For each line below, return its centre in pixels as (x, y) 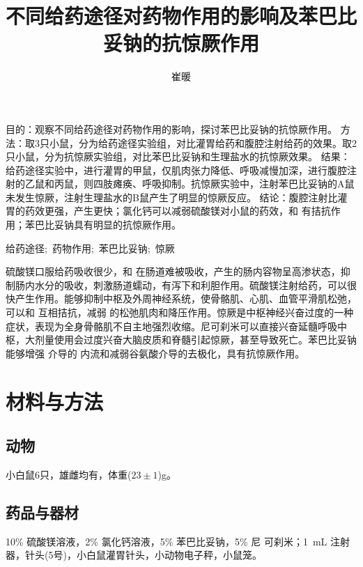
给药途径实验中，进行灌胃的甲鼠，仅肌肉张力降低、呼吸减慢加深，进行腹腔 (176, 170)
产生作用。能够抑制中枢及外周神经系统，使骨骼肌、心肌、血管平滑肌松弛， (186, 298)
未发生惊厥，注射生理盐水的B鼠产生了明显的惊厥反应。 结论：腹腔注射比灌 (177, 197)
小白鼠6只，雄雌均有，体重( (69, 474)
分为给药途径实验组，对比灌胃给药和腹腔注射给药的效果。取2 (217, 142)
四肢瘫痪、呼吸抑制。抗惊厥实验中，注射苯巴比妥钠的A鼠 (224, 184)
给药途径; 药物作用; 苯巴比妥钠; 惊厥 (90, 248)
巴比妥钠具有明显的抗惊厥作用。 (108, 225)
